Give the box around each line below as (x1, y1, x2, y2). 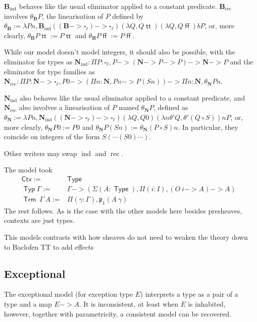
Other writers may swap (4, 148, 77, 158)
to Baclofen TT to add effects (4, 241, 94, 252)
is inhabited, (188, 298, 226, 309)
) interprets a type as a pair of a (140, 289, 238, 299)
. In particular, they (178, 121, 238, 132)
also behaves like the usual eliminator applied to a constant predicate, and (19, 92, 245, 103)
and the (230, 56, 254, 66)
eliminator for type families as (4, 66, 95, 76)
